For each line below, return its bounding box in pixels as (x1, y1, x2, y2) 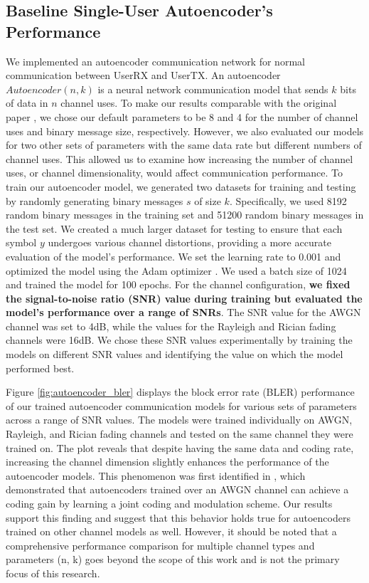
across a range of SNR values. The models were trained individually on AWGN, (6, 412, 353, 427)
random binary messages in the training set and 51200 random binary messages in (6, 207, 364, 222)
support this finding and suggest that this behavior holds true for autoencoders (6, 510, 351, 525)
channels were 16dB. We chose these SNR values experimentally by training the (6, 332, 353, 347)
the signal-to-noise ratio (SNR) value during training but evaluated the (6, 290, 363, 305)
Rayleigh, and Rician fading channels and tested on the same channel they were (6, 426, 353, 441)
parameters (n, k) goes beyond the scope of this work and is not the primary (6, 552, 340, 567)
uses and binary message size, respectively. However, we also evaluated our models (6, 123, 364, 138)
